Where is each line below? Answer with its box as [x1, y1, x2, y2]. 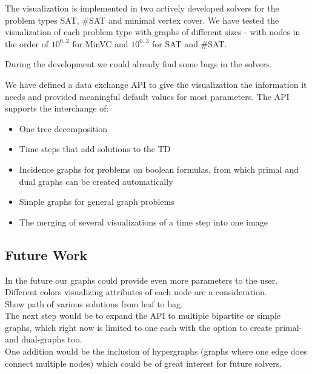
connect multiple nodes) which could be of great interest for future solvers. [5, 356, 282, 369]
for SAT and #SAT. [152, 37, 227, 50]
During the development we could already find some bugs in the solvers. [5, 58, 272, 70]
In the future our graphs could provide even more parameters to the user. [5, 273, 278, 286]
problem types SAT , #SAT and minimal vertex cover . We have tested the [5, 13, 279, 26]
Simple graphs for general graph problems [19, 195, 174, 208]
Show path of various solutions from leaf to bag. [5, 297, 183, 310]
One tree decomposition [19, 122, 107, 135]
